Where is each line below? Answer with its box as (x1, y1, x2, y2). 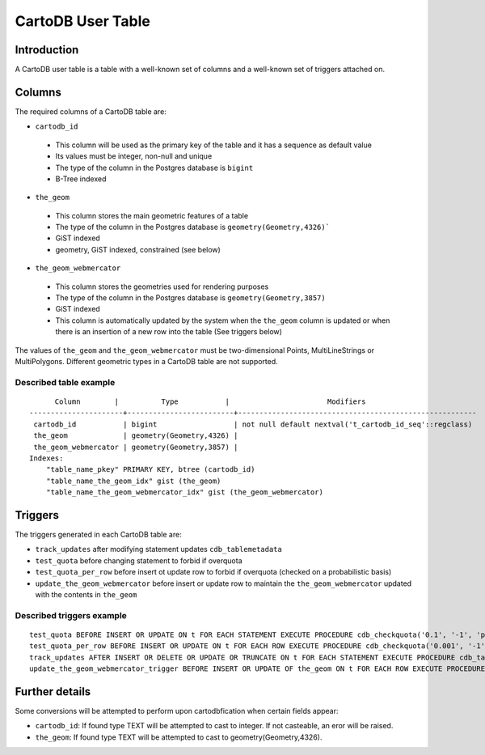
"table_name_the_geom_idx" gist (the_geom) (45, 476, 221, 486)
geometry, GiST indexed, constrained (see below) (55, 244, 221, 254)
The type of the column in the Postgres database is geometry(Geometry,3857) (55, 293, 327, 303)
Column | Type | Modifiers (54, 397, 366, 406)
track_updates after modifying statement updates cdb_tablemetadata (35, 545, 282, 554)
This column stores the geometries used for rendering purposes (55, 282, 269, 291)
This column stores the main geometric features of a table (55, 210, 249, 220)
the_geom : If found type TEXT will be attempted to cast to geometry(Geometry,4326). (35, 732, 323, 742)
